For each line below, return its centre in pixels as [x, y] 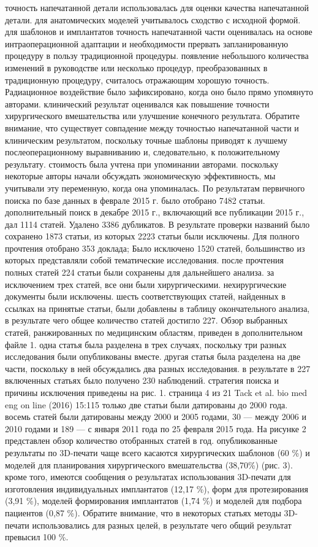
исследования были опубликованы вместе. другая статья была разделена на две [153, 356]
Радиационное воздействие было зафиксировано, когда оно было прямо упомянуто [159, 92]
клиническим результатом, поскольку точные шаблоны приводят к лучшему [146, 140]
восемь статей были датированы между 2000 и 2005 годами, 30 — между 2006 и [156, 417]
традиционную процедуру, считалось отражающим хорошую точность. [137, 80]
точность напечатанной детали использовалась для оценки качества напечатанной [157, 7]
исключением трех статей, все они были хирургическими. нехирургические [146, 284]
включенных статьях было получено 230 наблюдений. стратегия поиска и [142, 380]
